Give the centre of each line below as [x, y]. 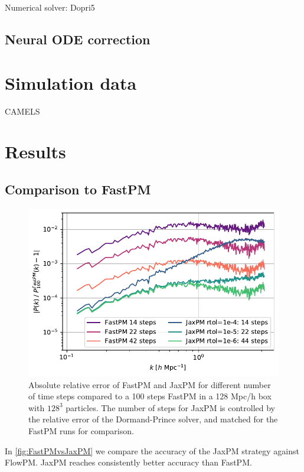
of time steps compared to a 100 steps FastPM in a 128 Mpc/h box [150, 396]
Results [35, 152]
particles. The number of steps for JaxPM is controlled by [171, 407]
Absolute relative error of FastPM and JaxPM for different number [150, 384]
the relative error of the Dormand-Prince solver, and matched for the [153, 419]
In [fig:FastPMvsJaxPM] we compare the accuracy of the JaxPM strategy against [152, 450]
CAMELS [22, 111]
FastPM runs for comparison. [81, 431]
